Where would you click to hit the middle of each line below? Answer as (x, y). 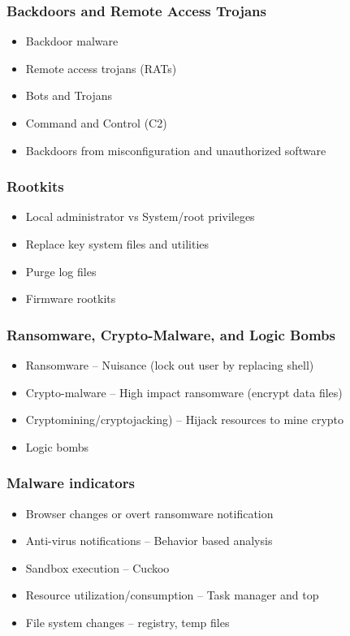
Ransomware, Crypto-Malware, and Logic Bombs (171, 334)
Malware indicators (71, 483)
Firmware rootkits (71, 299)
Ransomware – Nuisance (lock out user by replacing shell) (170, 365)
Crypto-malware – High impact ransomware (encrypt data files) (184, 392)
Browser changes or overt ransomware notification (149, 513)
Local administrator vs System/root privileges (140, 216)
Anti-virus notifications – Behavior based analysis (149, 541)
